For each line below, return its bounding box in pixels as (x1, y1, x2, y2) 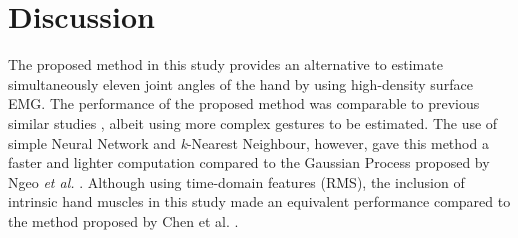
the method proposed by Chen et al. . (8, 210, 239, 231)
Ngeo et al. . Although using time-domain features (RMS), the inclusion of (8, 171, 465, 192)
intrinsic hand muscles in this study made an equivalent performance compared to (8, 191, 511, 212)
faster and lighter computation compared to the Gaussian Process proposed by (8, 152, 490, 173)
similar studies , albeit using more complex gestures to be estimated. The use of (8, 112, 498, 133)
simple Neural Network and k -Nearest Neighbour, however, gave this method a (8, 132, 489, 153)
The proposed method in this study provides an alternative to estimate (8, 54, 443, 75)
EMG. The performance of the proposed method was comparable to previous (8, 93, 480, 114)
